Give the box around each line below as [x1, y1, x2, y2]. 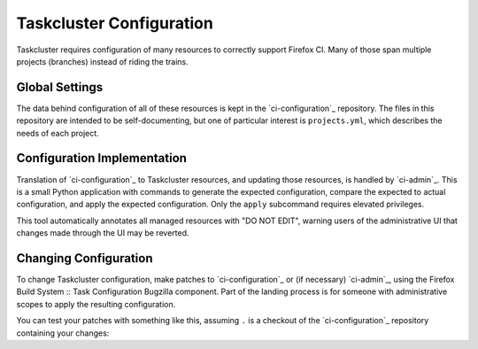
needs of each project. [16, 128, 99, 138]
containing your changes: [16, 328, 110, 338]
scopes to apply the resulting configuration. [16, 299, 176, 309]
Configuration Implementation [16, 151, 188, 166]
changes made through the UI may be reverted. [16, 228, 189, 238]
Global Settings [16, 80, 104, 95]
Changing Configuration [16, 251, 153, 266]
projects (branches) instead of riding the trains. [16, 56, 189, 66]
